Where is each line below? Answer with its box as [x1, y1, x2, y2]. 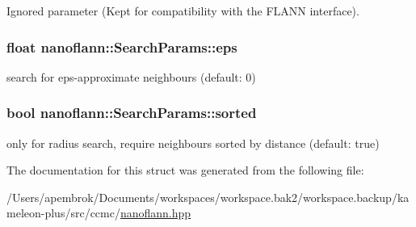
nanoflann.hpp [120, 204, 191, 221]
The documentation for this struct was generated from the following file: [6, 162, 364, 179]
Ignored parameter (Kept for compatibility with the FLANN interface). [6, 2, 359, 19]
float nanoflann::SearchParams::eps [6, 36, 237, 57]
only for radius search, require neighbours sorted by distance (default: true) [6, 134, 380, 151]
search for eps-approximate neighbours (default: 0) [6, 68, 256, 85]
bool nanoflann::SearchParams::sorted [6, 103, 257, 123]
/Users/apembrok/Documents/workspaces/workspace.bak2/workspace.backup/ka [6, 188, 410, 205]
